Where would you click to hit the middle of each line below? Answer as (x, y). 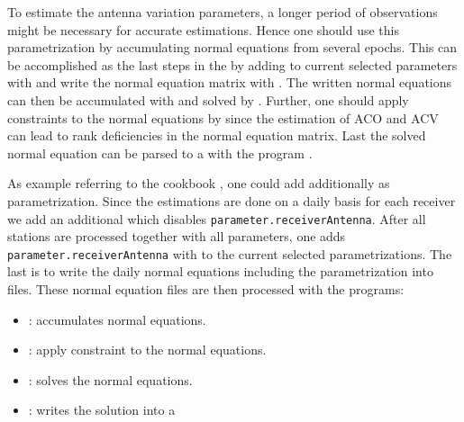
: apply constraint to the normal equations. (147, 350)
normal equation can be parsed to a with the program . (160, 153)
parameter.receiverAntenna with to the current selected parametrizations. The (230, 253)
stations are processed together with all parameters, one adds (177, 236)
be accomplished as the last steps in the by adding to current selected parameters (232, 64)
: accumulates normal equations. (117, 319)
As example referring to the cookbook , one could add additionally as (199, 183)
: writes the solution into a (102, 410)
